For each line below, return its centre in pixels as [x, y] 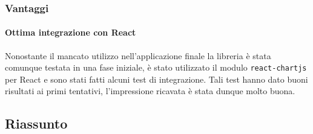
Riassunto [36, 123]
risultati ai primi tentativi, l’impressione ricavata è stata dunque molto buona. [150, 91]
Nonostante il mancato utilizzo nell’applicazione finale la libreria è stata [138, 55]
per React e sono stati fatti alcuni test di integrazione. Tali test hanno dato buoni [156, 79]
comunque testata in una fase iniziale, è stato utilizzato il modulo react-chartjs [156, 67]
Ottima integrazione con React [71, 32]
